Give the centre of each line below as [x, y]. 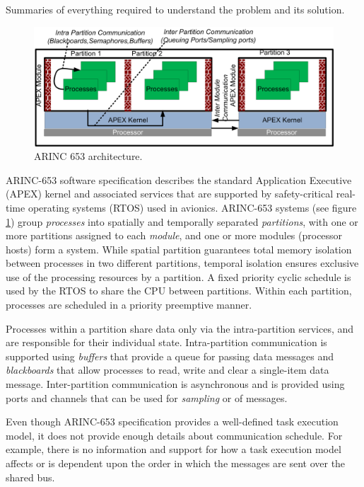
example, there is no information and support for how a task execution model [174, 449]
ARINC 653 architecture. [88, 156]
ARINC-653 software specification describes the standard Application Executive [179, 179]
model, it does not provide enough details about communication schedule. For [174, 435]
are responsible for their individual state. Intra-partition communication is [166, 342]
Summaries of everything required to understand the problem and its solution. [175, 9]
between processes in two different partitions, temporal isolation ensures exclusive [182, 263]
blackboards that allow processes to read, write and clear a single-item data [168, 370]
